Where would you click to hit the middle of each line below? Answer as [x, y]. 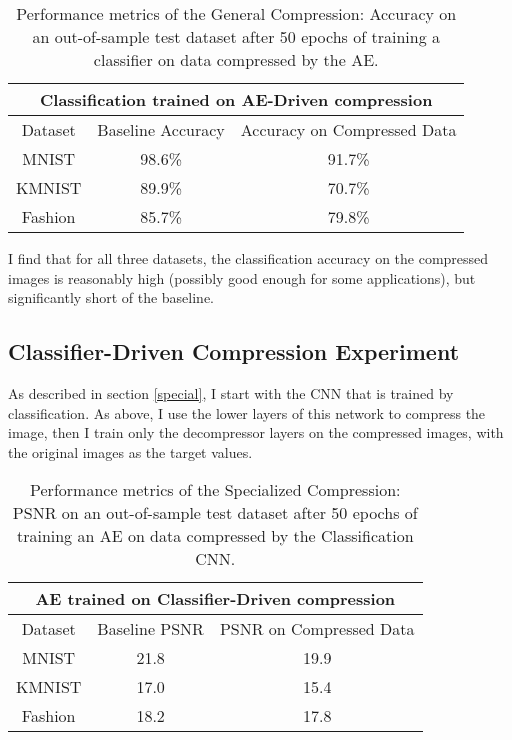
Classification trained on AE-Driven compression [236, 99]
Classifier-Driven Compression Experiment [234, 351]
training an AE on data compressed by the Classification [215, 536]
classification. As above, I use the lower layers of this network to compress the [247, 412]
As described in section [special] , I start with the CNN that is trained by [231, 392]
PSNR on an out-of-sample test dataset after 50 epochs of [215, 513]
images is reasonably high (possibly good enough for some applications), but [242, 277]
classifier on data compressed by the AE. [236, 59]
